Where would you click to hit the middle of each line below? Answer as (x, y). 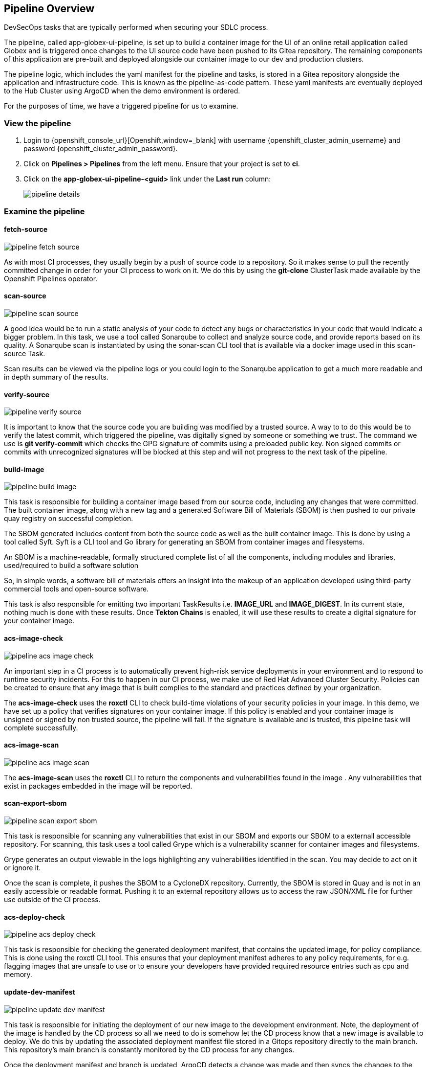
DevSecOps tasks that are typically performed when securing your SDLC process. (136, 27)
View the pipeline (38, 123)
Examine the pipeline (44, 211)
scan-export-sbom (35, 803)
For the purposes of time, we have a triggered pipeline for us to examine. (121, 106)
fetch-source (26, 229)
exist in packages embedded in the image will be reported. (98, 786)
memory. (18, 975)
